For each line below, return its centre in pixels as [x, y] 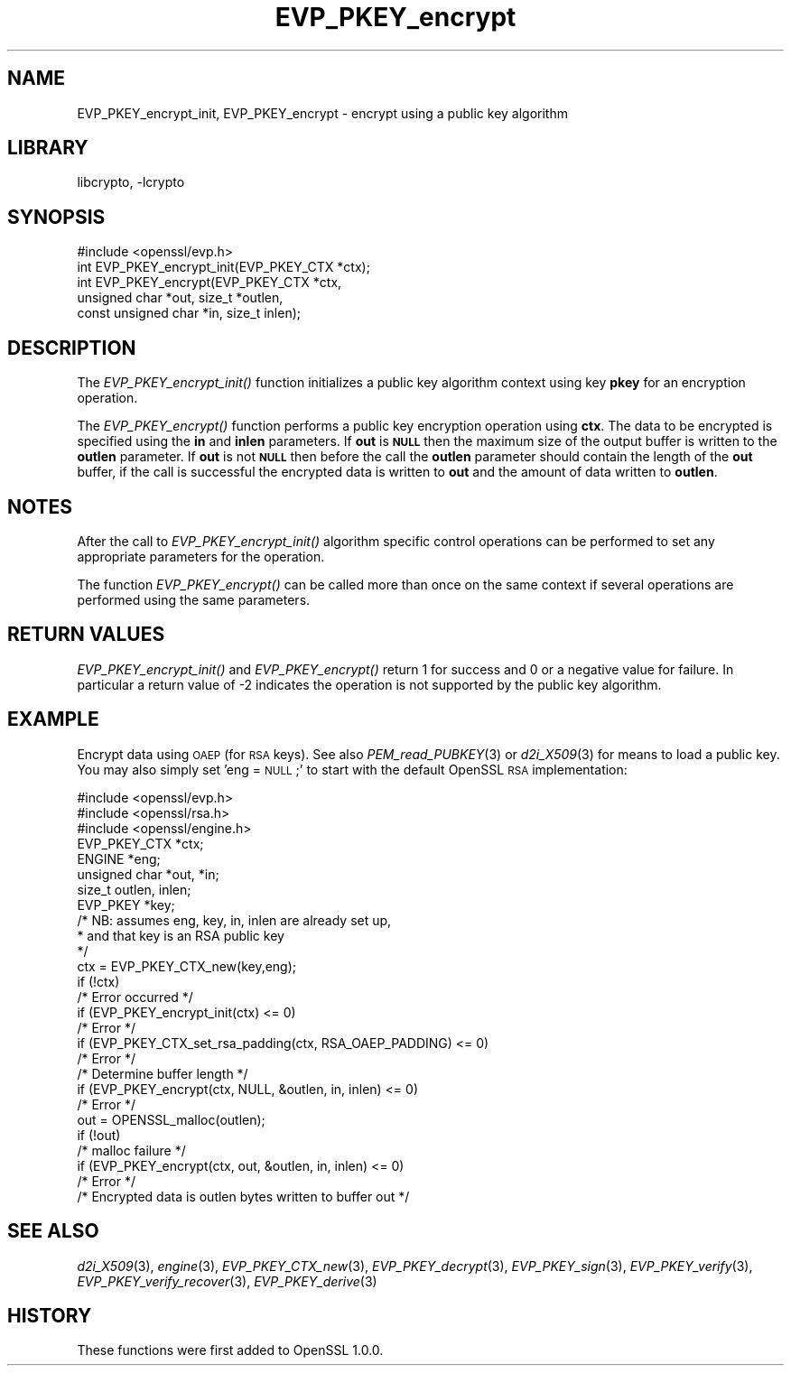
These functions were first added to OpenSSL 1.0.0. [230, 1350]
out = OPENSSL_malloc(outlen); [171, 1119]
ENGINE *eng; [119, 858]
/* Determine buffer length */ [163, 1073]
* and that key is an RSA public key [181, 935]
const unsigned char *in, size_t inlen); [189, 313]
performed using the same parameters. [194, 599]
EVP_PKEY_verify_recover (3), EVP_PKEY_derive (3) [227, 1281]
